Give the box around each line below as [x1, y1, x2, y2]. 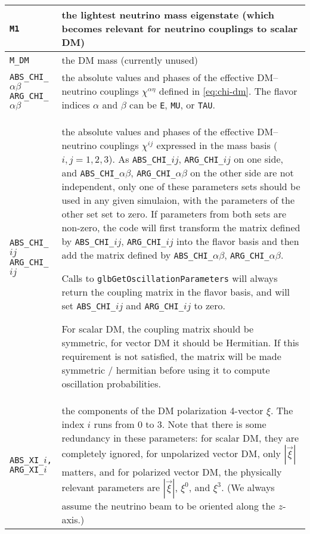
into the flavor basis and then [176, 234, 299, 248]
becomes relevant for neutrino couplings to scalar [61, 21, 298, 35]
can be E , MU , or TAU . [129, 98, 215, 111]
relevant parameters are [61, 480, 160, 494]
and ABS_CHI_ [61, 166, 120, 179]
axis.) [61, 513, 85, 526]
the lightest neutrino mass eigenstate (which [61, 8, 274, 21]
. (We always [221, 480, 275, 494]
